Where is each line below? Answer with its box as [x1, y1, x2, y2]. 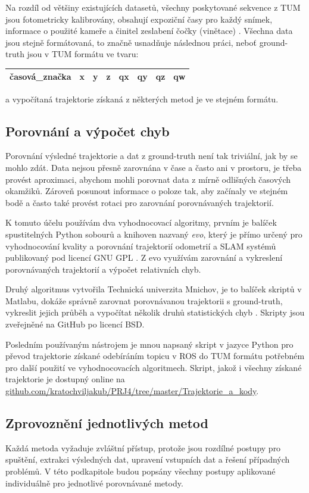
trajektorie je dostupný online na [5, 373, 125, 385]
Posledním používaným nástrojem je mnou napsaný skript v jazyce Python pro [5, 338, 294, 350]
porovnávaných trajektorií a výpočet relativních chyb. [5, 263, 201, 275]
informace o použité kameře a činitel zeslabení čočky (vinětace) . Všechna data [5, 24, 293, 37]
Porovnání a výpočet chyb [5, 121, 170, 140]
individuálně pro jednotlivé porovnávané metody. [5, 476, 183, 489]
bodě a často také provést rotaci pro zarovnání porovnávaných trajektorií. [5, 196, 274, 208]
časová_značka [10, 70, 71, 83]
